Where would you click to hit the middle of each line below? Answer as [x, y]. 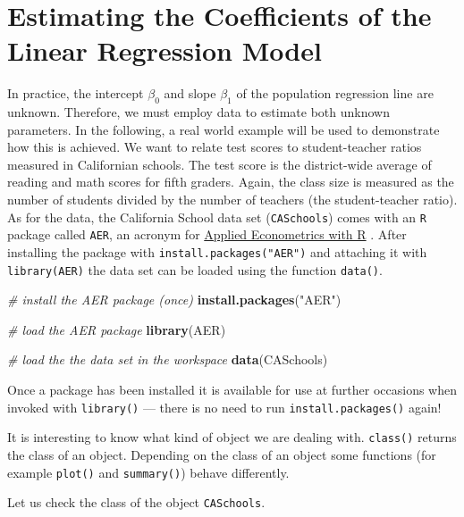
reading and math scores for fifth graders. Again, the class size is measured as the [231, 182]
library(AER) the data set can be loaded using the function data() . [195, 269]
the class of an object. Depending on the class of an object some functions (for [222, 454]
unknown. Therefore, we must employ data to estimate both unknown [199, 112]
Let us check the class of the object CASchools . [136, 502]
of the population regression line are [335, 93]
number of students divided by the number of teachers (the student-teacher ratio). [232, 200]
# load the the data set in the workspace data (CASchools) [168, 359]
